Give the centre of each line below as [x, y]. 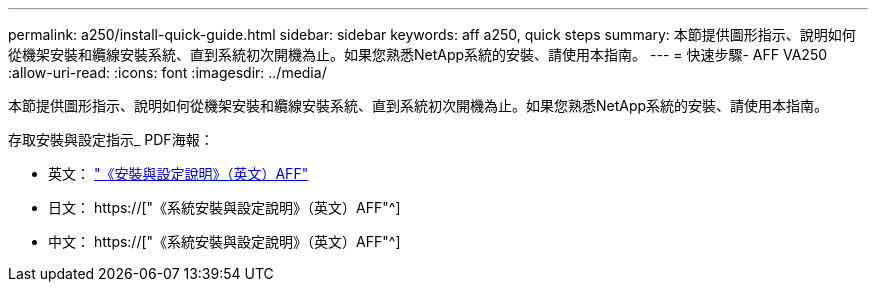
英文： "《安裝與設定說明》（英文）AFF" [178, 173]
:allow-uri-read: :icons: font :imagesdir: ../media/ [167, 72]
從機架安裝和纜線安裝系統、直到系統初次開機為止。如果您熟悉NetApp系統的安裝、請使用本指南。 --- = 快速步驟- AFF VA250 [418, 54]
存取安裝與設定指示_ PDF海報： [111, 139]
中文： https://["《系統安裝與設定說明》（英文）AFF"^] [224, 241]
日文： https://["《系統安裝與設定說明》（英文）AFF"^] [224, 207]
